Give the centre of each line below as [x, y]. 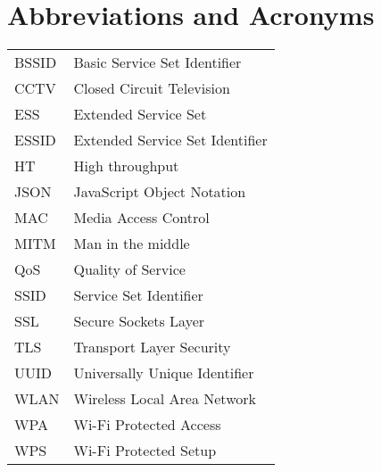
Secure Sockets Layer [139, 321]
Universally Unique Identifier [164, 373]
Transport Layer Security [152, 347]
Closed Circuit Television [152, 88]
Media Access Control [141, 218]
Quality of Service [129, 269]
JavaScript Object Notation [160, 192]
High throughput [126, 166]
